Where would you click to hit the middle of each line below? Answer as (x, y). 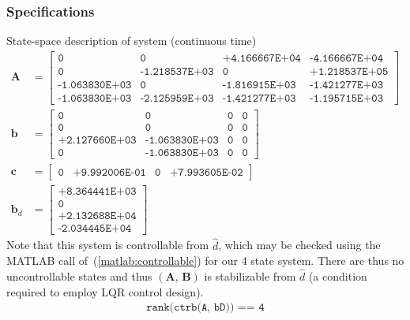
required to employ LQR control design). (105, 291)
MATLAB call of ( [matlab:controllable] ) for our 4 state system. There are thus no (205, 260)
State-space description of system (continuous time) (132, 41)
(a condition (338, 275)
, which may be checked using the (299, 245)
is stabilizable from (250, 275)
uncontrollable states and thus (79, 275)
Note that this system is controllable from (108, 245)
